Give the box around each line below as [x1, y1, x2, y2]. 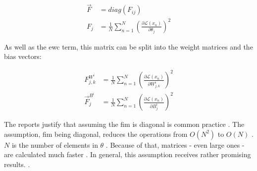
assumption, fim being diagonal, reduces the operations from [4, 128, 188, 139]
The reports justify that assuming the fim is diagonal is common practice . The [4, 119, 245, 129]
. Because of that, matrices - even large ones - [105, 139, 245, 150]
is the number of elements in [11, 139, 98, 150]
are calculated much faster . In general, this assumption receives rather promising [4, 149, 251, 160]
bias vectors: [4, 51, 42, 61]
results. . [4, 159, 30, 169]
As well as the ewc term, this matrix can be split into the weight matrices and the [4, 41, 253, 52]
